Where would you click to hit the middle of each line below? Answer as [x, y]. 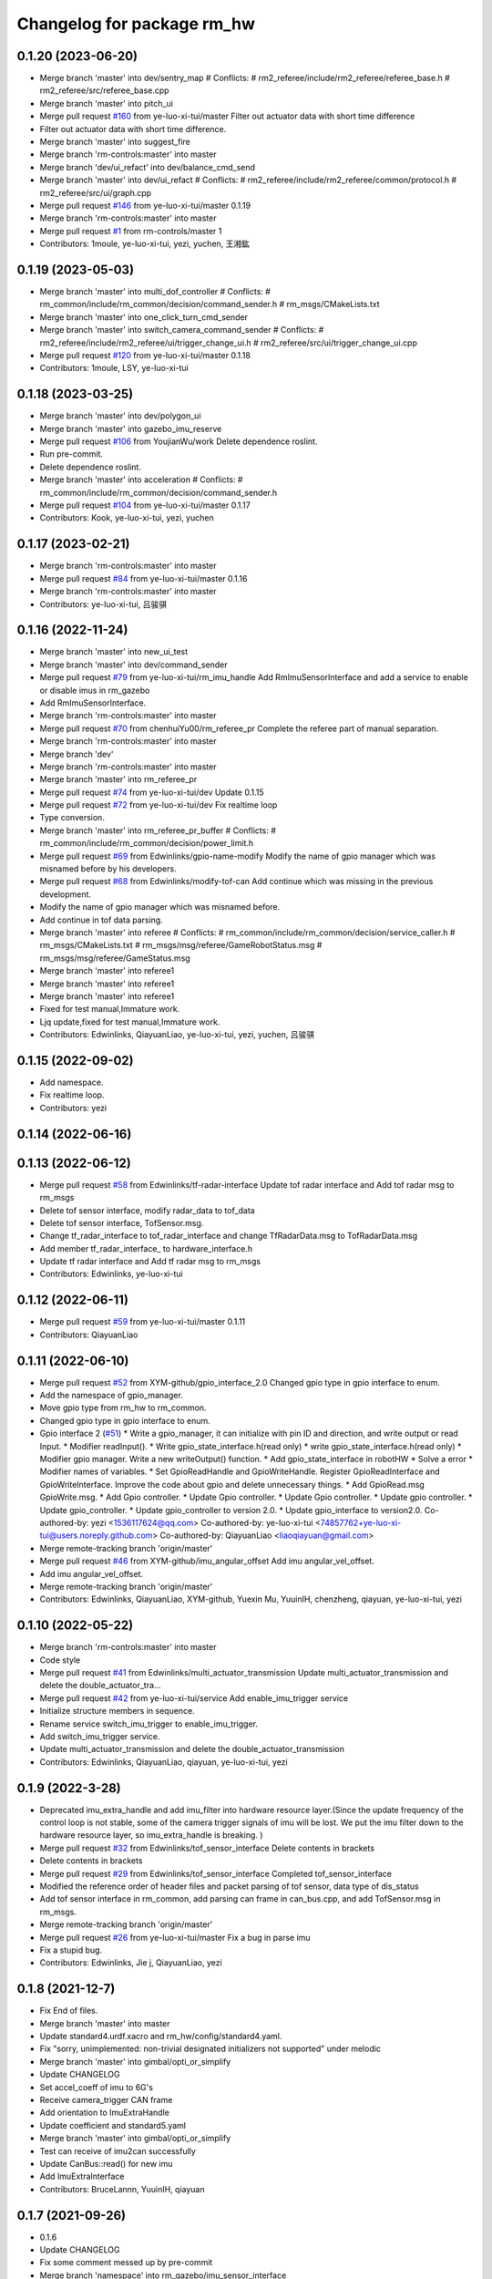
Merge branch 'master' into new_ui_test [114, 652]
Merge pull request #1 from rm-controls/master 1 [131, 231]
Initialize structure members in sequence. [117, 1711]
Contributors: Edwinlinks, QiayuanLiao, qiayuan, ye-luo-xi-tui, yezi [164, 1762]
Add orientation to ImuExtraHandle [105, 2113]
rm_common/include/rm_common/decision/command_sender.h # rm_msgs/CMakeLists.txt [210, 304]
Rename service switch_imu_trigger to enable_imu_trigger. [149, 1724]
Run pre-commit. [72, 454]
